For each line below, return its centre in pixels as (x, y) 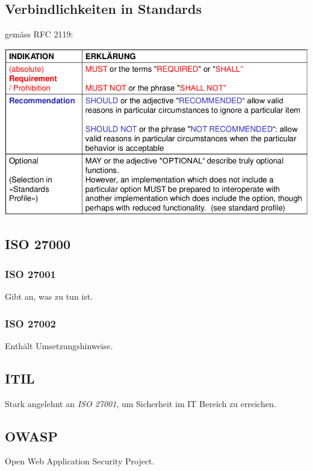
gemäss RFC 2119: (39, 34)
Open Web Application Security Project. (80, 461)
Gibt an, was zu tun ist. (49, 296)
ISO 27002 (31, 323)
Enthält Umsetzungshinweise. (59, 345)
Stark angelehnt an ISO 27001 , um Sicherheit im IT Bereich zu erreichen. (141, 403)
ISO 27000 (38, 244)
